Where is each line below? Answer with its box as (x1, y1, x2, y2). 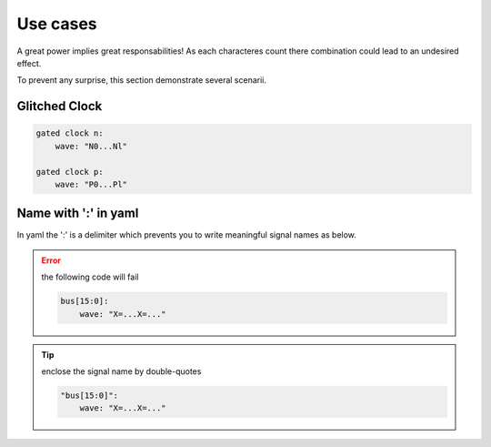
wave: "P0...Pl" (55, 178, 127, 189)
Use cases (16, 14, 97, 34)
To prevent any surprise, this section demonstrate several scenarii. (16, 75, 267, 86)
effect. (16, 57, 42, 68)
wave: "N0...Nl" (55, 141, 127, 151)
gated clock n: (35, 128, 104, 138)
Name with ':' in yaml (16, 206, 139, 221)
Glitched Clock (16, 98, 103, 114)
